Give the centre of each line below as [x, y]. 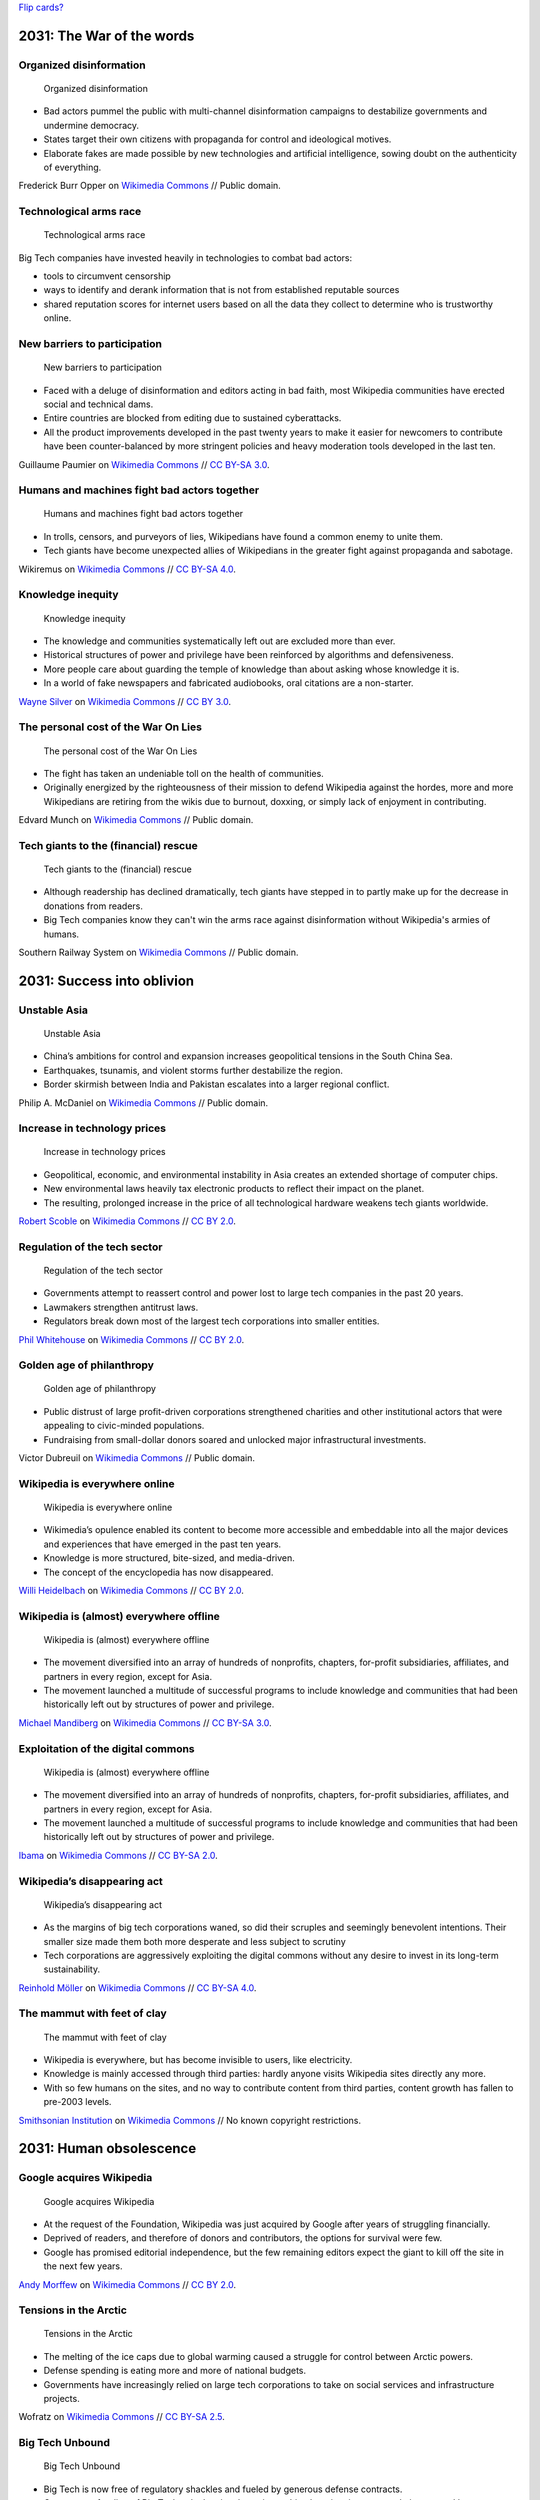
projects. [61, 2399]
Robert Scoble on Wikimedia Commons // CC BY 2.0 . [127, 1221]
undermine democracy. [91, 125]
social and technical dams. [98, 404]
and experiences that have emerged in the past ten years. [162, 1544]
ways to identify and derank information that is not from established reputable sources [221, 290]
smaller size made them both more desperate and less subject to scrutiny [195, 1941]
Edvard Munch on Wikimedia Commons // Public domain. [136, 820]
